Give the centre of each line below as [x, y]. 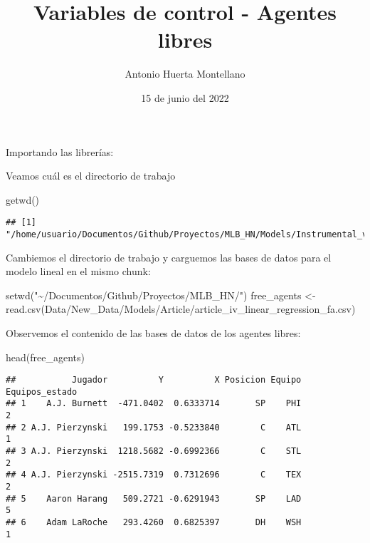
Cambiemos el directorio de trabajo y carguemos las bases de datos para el [169, 257]
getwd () [23, 199]
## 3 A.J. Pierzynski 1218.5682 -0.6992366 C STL [154, 451]
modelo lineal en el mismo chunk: [78, 271]
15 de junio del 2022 [185, 97]
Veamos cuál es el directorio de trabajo [91, 176]
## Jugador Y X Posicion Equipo [154, 380]
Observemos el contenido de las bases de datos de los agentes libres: [153, 332]
